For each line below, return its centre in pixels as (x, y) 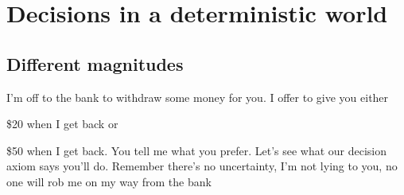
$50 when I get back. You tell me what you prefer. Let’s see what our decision (197, 150)
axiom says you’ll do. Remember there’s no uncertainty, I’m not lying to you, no (202, 166)
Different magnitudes (95, 63)
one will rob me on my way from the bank (109, 181)
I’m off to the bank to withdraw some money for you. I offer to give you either (198, 97)
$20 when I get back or (62, 124)
